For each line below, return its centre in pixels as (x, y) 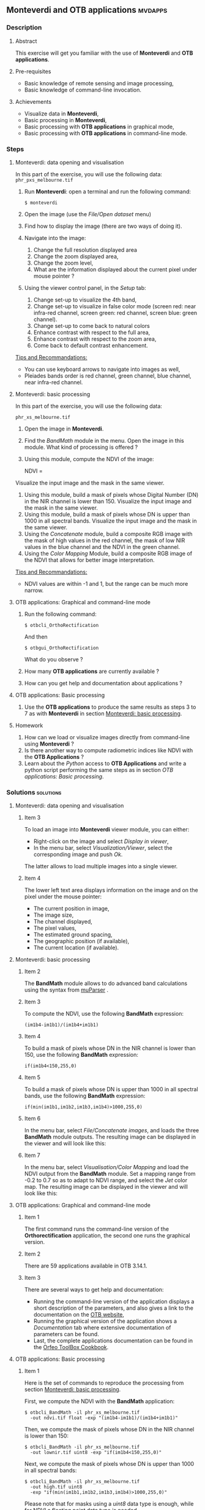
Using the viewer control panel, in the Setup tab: (85, 287)
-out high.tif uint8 (56, 1487)
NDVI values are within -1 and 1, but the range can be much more (106, 583)
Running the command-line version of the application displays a (114, 1302)
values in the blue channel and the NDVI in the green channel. (102, 547)
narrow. (34, 590)
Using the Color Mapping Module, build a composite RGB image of (108, 553)
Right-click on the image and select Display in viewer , (101, 841)
